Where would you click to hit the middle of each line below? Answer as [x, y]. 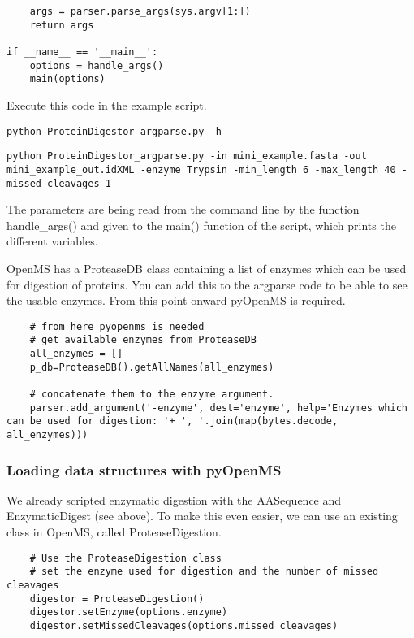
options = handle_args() [97, 65]
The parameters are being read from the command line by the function [183, 209]
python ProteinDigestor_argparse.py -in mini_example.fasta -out [187, 156]
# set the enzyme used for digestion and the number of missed [204, 572]
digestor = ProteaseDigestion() [117, 599]
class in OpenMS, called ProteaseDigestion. [114, 532]
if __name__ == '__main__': [82, 52]
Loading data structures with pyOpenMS [144, 469]
